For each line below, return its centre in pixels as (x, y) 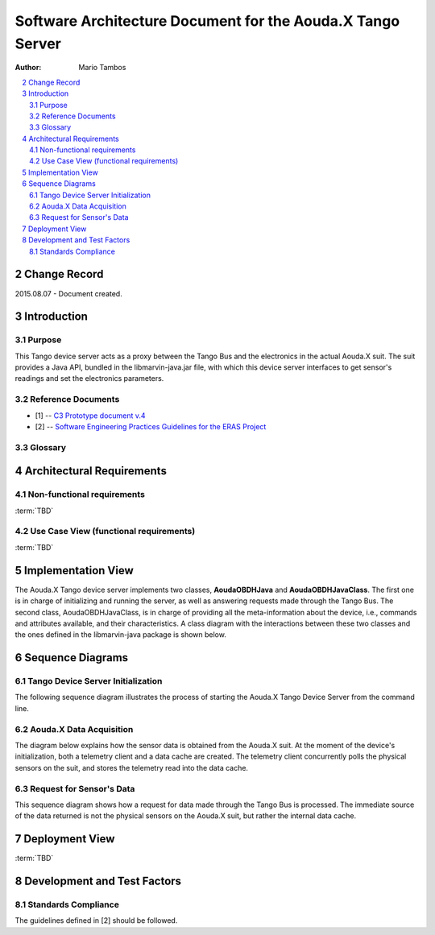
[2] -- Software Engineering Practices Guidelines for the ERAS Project (151, 426)
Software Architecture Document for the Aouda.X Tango (207, 21)
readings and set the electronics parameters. (89, 379)
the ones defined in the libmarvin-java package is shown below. (121, 635)
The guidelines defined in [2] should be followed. (96, 921)
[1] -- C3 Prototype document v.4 (90, 416)
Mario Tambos (102, 68)
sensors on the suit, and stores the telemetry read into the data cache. (132, 767)
